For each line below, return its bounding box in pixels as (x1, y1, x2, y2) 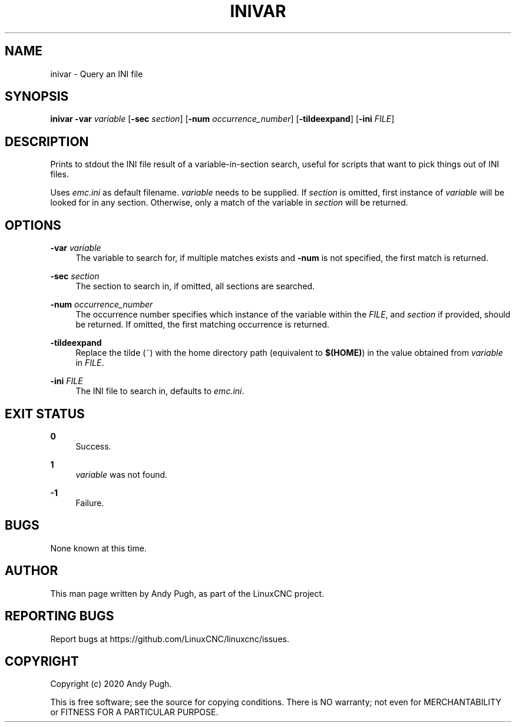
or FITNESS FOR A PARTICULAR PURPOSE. (50, 707, 219, 718)
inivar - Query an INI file (50, 68, 143, 79)
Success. (75, 441, 111, 451)
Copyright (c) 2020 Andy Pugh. (50, 679, 172, 689)
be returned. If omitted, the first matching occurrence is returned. (75, 319, 330, 330)
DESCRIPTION (5, 134, 89, 149)
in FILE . (75, 358, 104, 368)
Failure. (75, 497, 104, 508)
